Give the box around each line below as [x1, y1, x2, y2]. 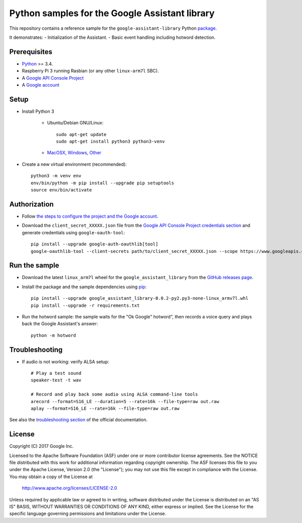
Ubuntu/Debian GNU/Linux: [47, 120, 104, 126]
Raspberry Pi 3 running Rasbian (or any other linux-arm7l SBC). [22, 68, 159, 74]
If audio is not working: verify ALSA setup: [22, 358, 109, 365]
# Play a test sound [31, 370, 82, 376]
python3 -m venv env [31, 173, 82, 179]
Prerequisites [9, 47, 52, 56]
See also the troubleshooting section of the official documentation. [9, 417, 148, 423]
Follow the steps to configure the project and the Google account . [22, 213, 159, 219]
